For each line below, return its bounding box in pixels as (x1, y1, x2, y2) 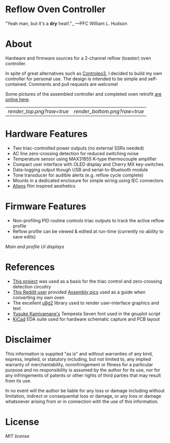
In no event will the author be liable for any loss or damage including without (5, 388, 165, 394)
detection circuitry (12, 283, 51, 289)
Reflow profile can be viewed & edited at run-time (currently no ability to (12, 228, 164, 234)
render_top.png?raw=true (8, 108, 69, 115)
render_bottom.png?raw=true (73, 108, 145, 115)
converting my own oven (12, 294, 65, 301)
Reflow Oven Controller (5, 4, 106, 15)
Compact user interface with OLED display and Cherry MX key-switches (12, 161, 164, 167)
